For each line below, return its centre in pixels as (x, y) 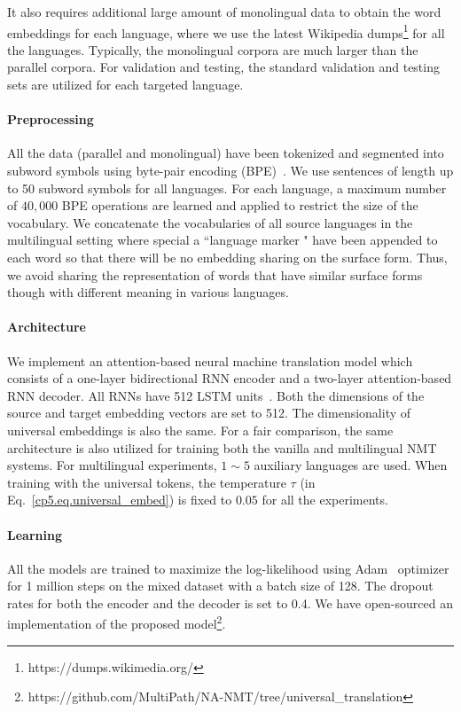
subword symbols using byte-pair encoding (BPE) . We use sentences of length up (230, 171)
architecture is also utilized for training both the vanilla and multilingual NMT (222, 447)
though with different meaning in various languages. (148, 292)
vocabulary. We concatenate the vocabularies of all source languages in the (210, 222)
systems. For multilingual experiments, (112, 465)
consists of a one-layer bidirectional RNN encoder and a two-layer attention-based (230, 378)
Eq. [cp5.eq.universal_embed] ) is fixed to (120, 500)
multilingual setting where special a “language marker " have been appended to (223, 240)
